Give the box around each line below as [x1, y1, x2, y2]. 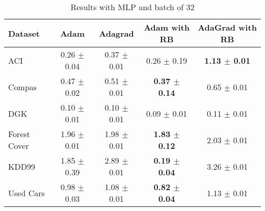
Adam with [144, 21, 190, 33]
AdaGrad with [198, 21, 257, 33]
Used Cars [8, 187, 45, 199]
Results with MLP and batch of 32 [70, 1, 195, 13]
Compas [8, 81, 37, 93]
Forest [8, 128, 31, 140]
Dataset [8, 27, 40, 39]
